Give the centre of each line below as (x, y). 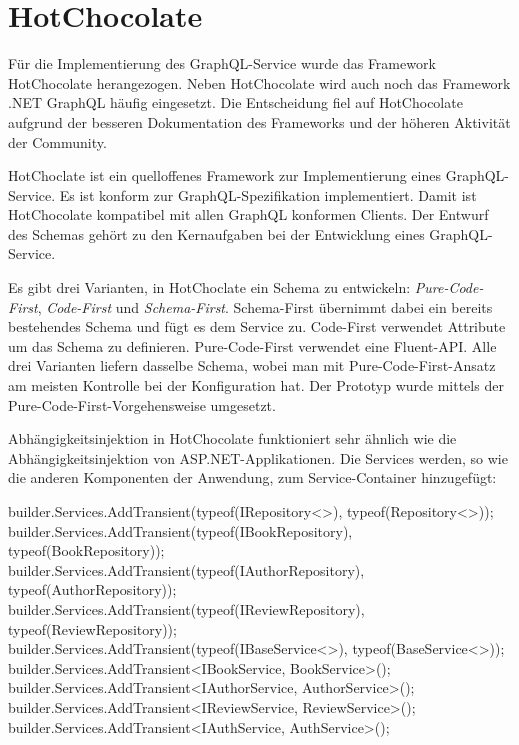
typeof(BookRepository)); (86, 550)
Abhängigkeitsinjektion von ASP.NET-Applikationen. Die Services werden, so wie (258, 457)
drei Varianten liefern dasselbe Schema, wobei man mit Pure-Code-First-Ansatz (252, 365)
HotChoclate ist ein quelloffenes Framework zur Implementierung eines (224, 175)
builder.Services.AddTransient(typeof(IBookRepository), (180, 530)
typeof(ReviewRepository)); (92, 628)
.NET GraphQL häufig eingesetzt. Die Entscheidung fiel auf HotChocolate (235, 102)
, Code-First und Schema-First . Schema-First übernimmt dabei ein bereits (265, 306)
